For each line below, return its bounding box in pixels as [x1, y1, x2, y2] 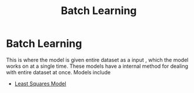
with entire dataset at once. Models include [6, 68, 111, 75]
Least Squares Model [14, 80, 66, 87]
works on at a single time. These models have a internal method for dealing [6, 63, 189, 70]
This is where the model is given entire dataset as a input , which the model [6, 56, 189, 63]
